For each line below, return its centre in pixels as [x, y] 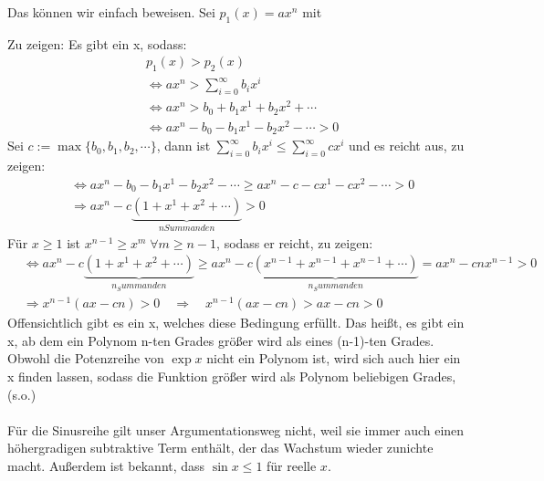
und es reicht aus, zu [407, 146]
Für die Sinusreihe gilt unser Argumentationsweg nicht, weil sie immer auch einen [236, 429]
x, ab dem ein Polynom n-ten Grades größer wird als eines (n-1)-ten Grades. [221, 340]
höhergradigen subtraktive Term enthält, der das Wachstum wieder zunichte [220, 448]
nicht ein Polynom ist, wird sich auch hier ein [334, 358]
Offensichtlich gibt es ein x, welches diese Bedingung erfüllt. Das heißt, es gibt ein [236, 323]
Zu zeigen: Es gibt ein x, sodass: [97, 43]
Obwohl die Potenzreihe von [86, 358]
